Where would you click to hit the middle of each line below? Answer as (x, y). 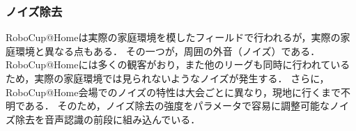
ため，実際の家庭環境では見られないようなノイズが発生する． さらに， (168, 78)
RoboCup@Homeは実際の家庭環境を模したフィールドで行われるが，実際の (173, 37)
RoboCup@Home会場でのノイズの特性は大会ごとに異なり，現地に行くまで (173, 92)
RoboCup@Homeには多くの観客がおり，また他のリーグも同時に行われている (178, 64)
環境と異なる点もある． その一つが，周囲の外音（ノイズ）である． (168, 51)
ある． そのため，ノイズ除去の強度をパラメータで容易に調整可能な (177, 106)
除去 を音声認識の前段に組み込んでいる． (108, 119)
